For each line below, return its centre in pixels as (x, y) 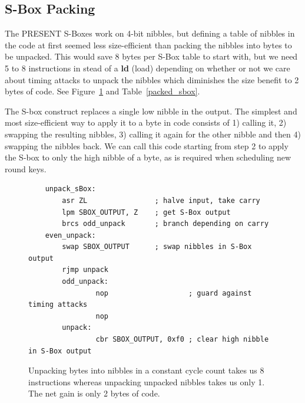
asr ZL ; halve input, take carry (161, 200)
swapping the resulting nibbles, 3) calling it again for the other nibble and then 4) (153, 134)
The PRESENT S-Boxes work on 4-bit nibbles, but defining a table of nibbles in (150, 33)
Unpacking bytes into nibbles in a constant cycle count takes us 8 (146, 370)
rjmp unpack (85, 270)
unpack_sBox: (70, 189)
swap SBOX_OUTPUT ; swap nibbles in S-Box (157, 247)
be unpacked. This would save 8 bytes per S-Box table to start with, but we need (151, 56)
